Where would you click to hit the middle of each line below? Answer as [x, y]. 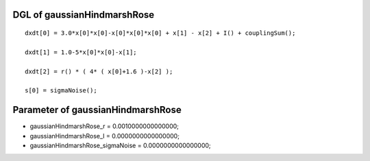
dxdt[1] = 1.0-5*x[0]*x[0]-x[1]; [81, 52]
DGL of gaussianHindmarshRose [84, 15]
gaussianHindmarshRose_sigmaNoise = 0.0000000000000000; [121, 146]
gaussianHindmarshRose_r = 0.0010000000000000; [104, 126]
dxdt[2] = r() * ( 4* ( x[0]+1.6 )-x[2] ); [99, 71]
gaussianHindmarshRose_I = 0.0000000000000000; [104, 136]
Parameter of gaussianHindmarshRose [97, 110]
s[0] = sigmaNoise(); [61, 90]
